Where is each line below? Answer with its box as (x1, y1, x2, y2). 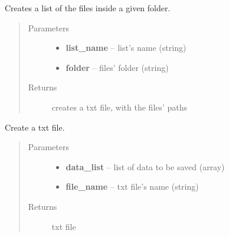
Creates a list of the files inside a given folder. (5, 2, 171, 14)
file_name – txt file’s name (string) (66, 180, 199, 193)
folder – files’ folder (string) (66, 61, 169, 73)
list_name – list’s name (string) (66, 41, 187, 54)
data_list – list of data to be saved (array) (66, 160, 225, 173)
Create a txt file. (5, 121, 65, 133)
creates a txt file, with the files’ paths (51, 100, 188, 113)
